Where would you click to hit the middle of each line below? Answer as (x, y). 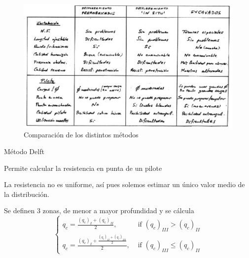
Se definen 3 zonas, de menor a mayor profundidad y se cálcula (99, 210)
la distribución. (27, 194)
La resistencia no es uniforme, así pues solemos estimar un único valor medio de (124, 184)
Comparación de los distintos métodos (81, 135)
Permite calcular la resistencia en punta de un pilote (83, 168)
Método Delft (24, 151)
